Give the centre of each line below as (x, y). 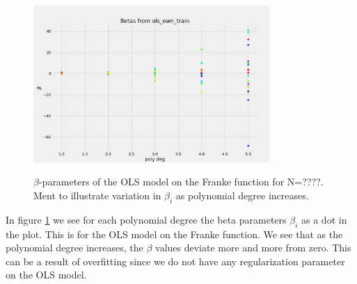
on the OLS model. (46, 275)
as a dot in (324, 219)
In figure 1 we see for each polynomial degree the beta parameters (146, 219)
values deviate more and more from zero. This (253, 248)
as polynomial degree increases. (242, 195)
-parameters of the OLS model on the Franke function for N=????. (181, 182)
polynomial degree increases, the (74, 248)
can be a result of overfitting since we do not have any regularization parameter (175, 261)
